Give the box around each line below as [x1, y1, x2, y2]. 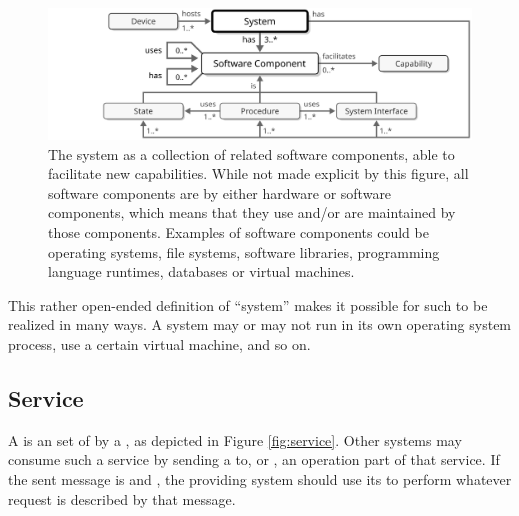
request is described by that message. [8, 488, 236, 509]
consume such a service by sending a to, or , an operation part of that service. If [8, 449, 500, 470]
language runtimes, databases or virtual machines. [48, 261, 355, 282]
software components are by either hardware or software [48, 182, 392, 203]
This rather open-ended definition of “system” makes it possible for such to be [8, 294, 488, 315]
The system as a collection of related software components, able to [48, 143, 455, 164]
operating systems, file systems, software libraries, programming [48, 241, 440, 262]
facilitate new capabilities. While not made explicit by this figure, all [48, 163, 469, 184]
